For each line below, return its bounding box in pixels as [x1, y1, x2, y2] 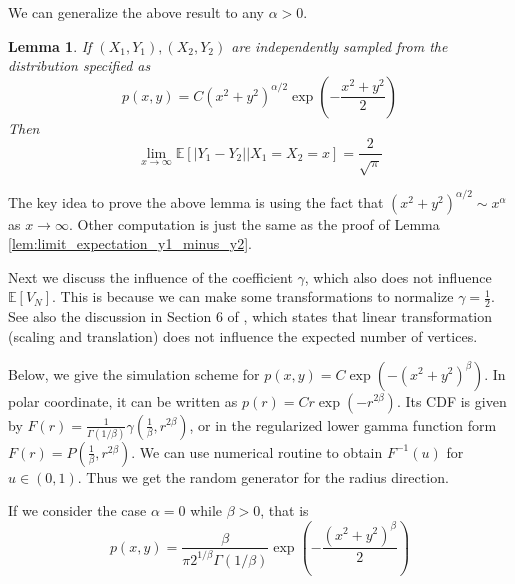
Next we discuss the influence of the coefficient [8, 266, 293, 287]
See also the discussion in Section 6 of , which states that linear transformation [8, 306, 493, 327]
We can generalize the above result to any [8, 2, 265, 22]
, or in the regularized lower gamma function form [189, 414, 497, 435]
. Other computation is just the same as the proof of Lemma [68, 213, 440, 234]
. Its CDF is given [396, 390, 507, 411]
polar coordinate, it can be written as [8, 390, 238, 411]
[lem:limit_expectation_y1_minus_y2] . [8, 233, 252, 254]
